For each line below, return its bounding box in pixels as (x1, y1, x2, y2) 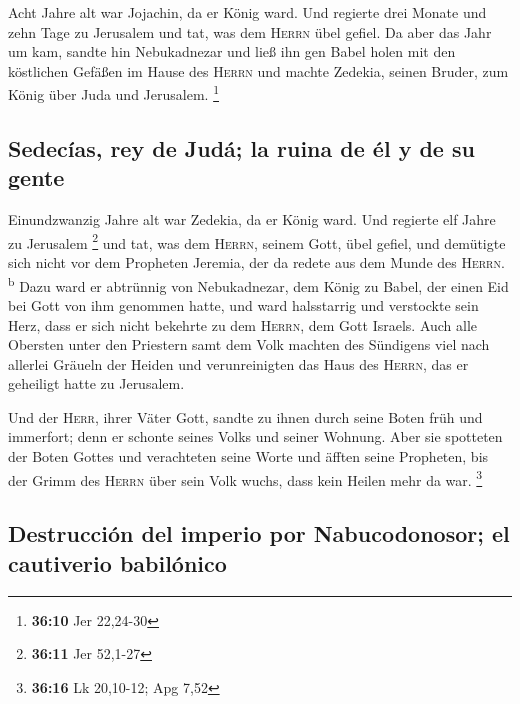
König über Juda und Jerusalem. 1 (8, 81, 219, 105)
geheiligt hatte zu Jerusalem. (8, 373, 185, 394)
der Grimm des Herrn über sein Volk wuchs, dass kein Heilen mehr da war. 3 (8, 466, 483, 490)
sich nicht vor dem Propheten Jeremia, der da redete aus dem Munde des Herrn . (8, 252, 505, 273)
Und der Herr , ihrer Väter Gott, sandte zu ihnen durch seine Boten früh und (8, 406, 483, 427)
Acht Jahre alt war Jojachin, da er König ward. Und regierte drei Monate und (8, 2, 487, 22)
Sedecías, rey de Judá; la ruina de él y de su (8, 133, 475, 164)
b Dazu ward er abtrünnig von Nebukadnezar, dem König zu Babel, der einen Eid (8, 272, 509, 296)
